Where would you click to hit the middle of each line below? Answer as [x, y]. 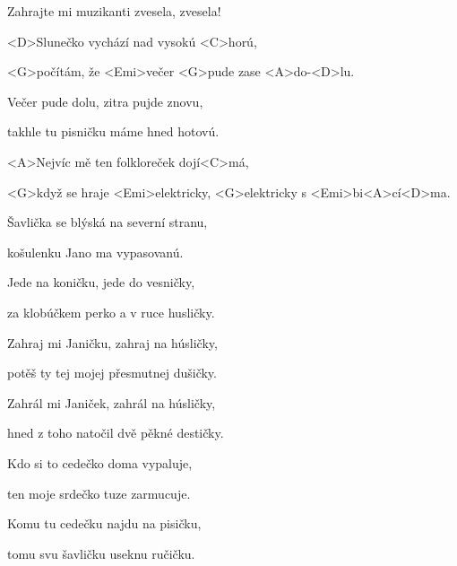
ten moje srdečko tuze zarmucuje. [99, 493]
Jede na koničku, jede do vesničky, [101, 282]
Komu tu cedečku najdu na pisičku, [104, 523]
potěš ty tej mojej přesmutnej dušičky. [112, 373]
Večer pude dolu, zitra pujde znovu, [105, 101]
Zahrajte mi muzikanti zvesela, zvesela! [114, 11]
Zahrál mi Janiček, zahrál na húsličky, [112, 402]
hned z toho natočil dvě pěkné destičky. [116, 433]
